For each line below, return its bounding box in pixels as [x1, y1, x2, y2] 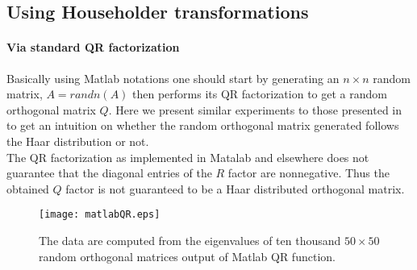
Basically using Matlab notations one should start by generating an [6, 69, 340, 86]
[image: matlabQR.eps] [39, 209, 161, 221]
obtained [6, 180, 49, 197]
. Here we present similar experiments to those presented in [108, 101, 402, 118]
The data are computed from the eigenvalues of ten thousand [39, 231, 341, 248]
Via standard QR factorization [6, 39, 180, 56]
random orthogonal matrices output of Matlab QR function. [39, 247, 336, 264]
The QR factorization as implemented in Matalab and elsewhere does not [6, 148, 369, 165]
